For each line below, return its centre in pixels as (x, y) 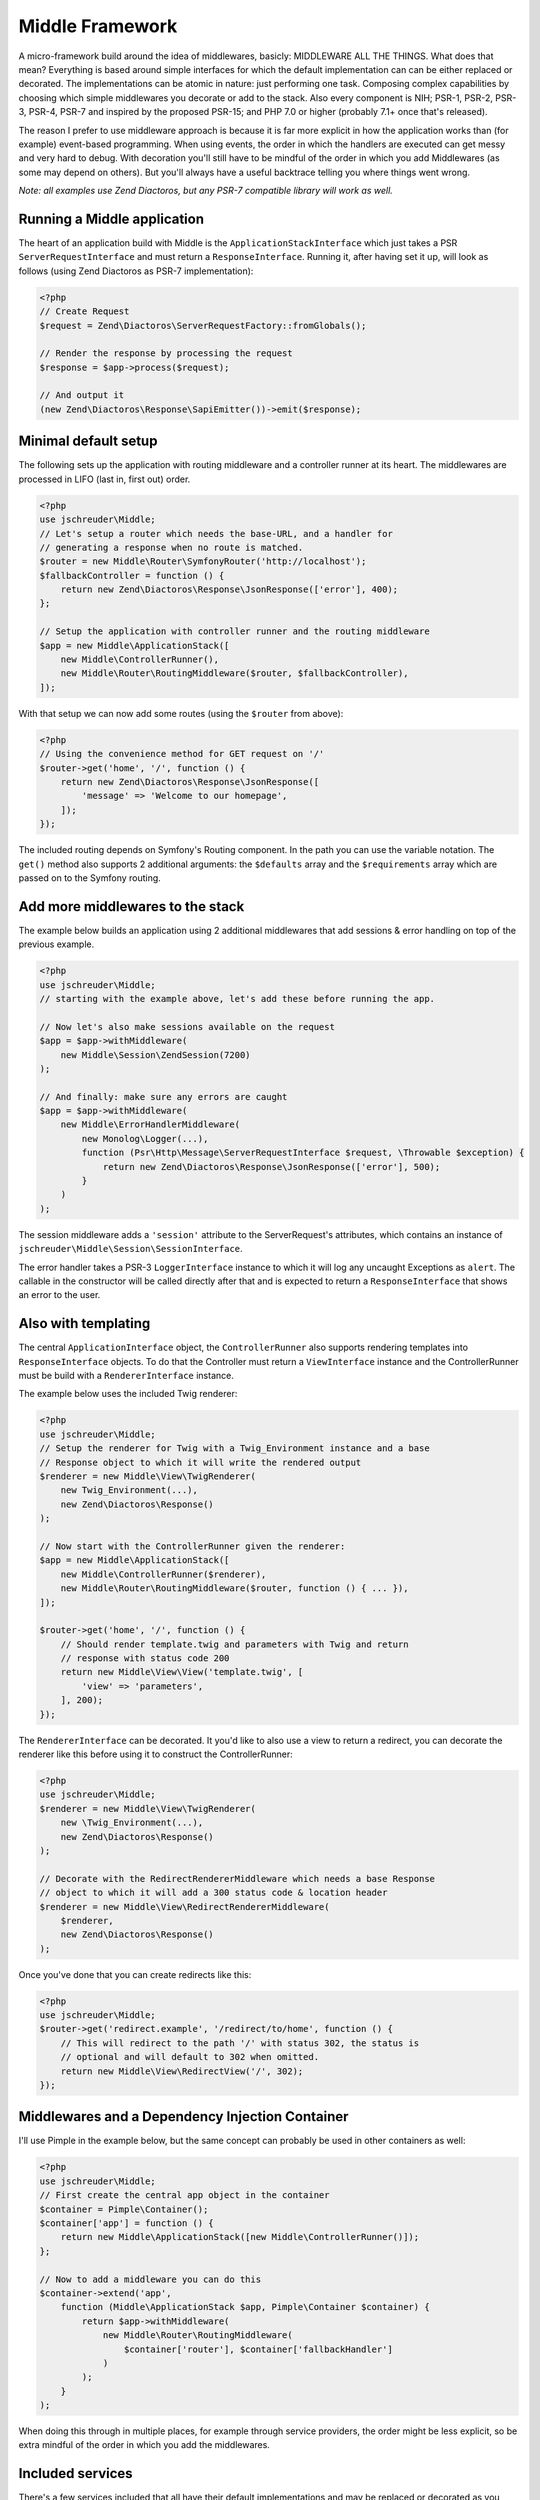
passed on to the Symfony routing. (90, 877)
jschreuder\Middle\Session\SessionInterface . (131, 1249)
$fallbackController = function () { (132, 575)
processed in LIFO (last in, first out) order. (104, 479)
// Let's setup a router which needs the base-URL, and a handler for (216, 533)
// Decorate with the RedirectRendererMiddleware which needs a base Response (237, 1878)
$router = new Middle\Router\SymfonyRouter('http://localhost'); (203, 561)
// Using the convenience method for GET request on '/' (182, 754)
